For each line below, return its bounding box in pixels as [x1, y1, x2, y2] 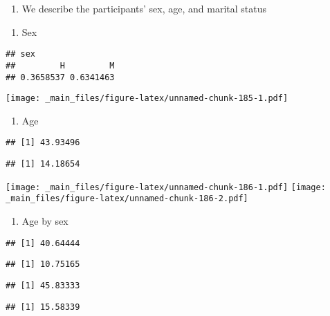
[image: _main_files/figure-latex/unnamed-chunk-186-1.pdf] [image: [6, 182, 326, 192]
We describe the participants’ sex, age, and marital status [21, 1, 267, 15]
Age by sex [21, 214, 68, 228]
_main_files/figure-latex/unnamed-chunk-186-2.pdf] [6, 194, 248, 204]
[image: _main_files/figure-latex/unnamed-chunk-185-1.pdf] [6, 93, 288, 104]
